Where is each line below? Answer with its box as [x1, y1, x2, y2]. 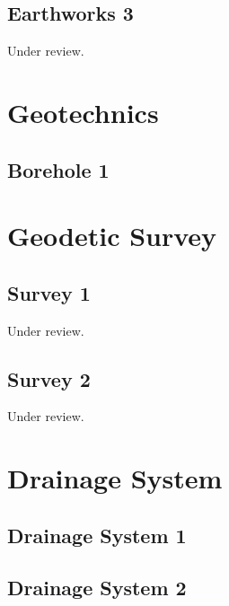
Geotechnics [7, 93, 159, 130]
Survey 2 [7, 364, 91, 392]
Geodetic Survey [7, 217, 217, 254]
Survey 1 [7, 278, 91, 306]
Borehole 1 [7, 155, 110, 183]
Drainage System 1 [7, 521, 187, 549]
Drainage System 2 [7, 574, 187, 602]
